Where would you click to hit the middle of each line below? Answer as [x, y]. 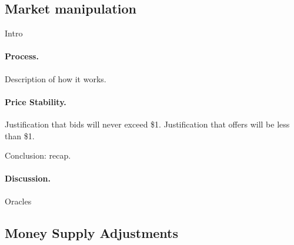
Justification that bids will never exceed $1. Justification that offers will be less [147, 124]
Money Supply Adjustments [92, 232]
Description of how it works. [56, 78]
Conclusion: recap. [38, 155]
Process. [22, 56]
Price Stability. [36, 101]
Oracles [18, 201]
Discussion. [28, 178]
